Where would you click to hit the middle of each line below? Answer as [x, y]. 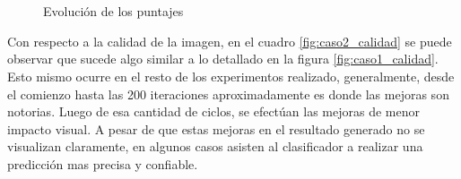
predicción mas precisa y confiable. [103, 163]
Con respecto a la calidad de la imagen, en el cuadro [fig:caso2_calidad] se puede [230, 41]
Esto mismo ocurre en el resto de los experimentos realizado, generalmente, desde [231, 76]
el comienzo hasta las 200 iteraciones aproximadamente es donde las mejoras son [228, 94]
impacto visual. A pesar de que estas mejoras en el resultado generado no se [216, 128]
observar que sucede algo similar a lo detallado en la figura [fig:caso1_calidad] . [223, 59]
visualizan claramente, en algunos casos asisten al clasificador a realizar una [215, 146]
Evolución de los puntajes [113, 11]
